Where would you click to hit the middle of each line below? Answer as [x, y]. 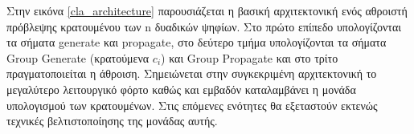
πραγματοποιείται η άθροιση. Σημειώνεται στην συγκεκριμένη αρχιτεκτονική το [192, 73]
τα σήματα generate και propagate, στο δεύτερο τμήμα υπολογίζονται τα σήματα [197, 42]
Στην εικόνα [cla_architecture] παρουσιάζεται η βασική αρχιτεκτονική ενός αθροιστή [207, 10]
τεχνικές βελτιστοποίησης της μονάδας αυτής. [112, 121]
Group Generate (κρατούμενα [78, 57]
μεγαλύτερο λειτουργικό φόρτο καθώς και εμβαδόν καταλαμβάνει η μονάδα [181, 89]
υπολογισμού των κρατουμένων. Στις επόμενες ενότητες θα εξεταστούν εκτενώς [192, 105]
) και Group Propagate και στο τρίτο [250, 57]
